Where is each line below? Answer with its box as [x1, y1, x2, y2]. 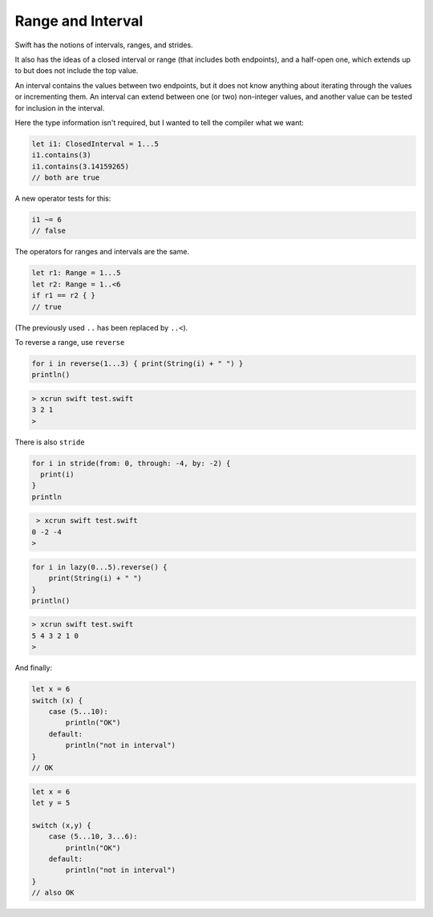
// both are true [31, 173, 100, 182]
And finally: [14, 663, 52, 673]
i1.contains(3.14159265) [31, 161, 130, 171]
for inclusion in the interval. [14, 103, 105, 112]
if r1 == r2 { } [31, 291, 96, 300]
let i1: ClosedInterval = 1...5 [31, 139, 160, 148]
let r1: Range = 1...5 [31, 269, 121, 278]
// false [31, 226, 67, 236]
